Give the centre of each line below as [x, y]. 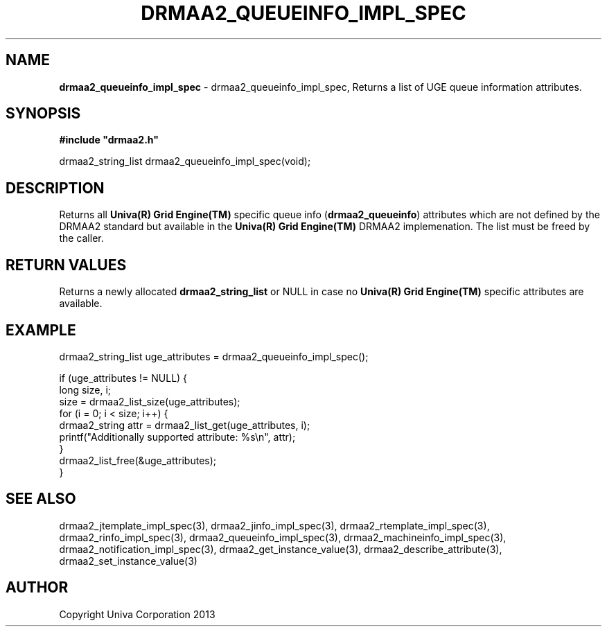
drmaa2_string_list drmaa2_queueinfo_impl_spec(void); [185, 161]
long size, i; [85, 389]
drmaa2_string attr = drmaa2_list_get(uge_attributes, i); [185, 425]
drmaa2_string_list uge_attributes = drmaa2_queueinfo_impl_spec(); [214, 356]
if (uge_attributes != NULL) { [123, 378]
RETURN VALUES [66, 265]
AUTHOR [37, 588]
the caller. [81, 238]
